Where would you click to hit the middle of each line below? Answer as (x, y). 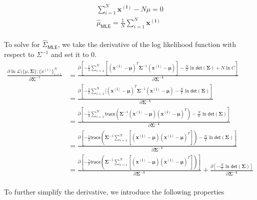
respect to (19, 54)
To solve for (22, 44)
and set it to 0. (74, 54)
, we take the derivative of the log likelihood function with (147, 44)
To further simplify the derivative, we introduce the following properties (114, 191)
